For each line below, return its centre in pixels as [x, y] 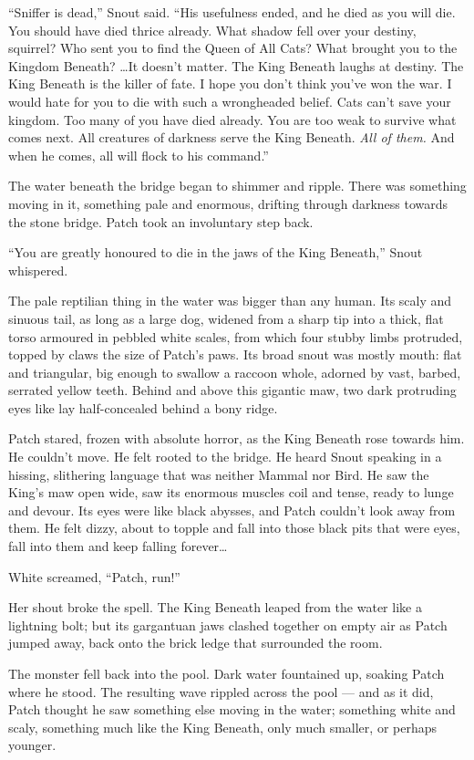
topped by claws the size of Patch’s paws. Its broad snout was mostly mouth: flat [235, 354]
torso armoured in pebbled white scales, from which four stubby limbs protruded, [236, 336]
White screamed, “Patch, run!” [94, 576]
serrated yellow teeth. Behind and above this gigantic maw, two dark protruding [232, 390]
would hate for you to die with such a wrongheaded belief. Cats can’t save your [230, 101]
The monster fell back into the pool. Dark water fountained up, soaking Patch [227, 673]
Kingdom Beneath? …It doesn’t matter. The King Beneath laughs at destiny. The [236, 65]
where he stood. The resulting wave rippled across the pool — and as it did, [221, 691]
